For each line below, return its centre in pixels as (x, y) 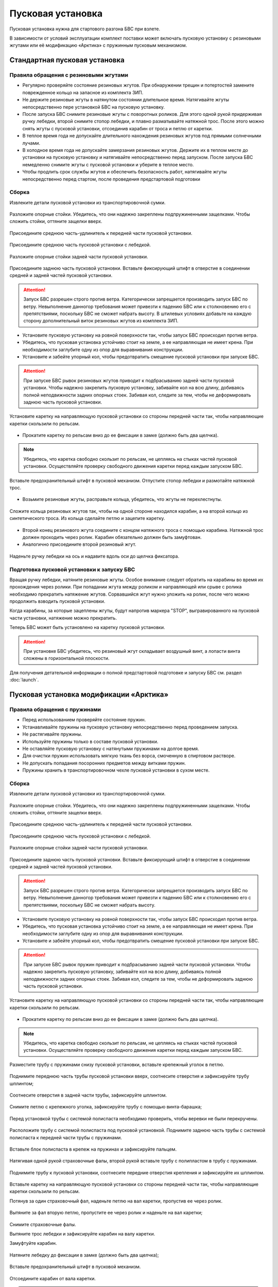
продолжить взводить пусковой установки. (57, 601)
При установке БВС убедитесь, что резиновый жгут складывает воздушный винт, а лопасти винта (132, 651)
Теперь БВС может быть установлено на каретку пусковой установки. (87, 628)
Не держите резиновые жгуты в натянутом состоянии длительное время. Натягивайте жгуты (126, 100)
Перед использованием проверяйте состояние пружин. (84, 720)
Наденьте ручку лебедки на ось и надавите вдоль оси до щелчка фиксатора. (94, 556)
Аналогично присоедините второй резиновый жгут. (79, 544)
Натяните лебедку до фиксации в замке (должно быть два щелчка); (84, 1255)
